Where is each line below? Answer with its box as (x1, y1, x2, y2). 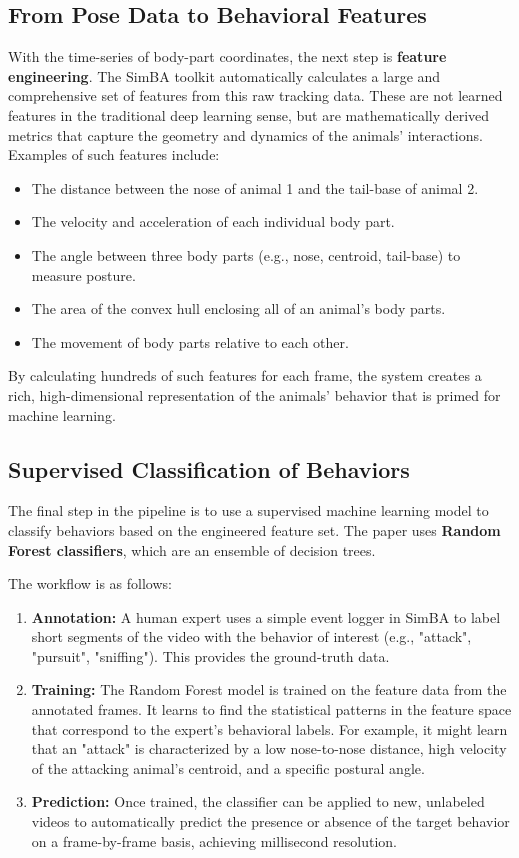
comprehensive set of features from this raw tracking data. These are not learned (8, 85, 503, 106)
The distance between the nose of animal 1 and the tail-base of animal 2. (31, 177, 479, 198)
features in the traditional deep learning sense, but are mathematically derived (8, 104, 490, 125)
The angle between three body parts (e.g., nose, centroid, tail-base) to (31, 244, 461, 265)
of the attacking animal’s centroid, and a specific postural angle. (31, 757, 425, 778)
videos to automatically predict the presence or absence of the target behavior (31, 811, 510, 832)
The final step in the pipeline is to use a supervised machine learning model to (8, 500, 489, 521)
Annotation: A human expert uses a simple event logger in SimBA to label (31, 606, 501, 627)
